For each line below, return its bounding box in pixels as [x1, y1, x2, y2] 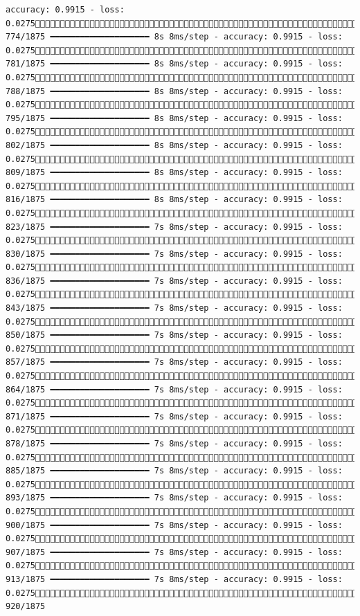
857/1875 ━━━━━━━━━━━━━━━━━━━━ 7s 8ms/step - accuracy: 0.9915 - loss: [6, 357, 343, 368]
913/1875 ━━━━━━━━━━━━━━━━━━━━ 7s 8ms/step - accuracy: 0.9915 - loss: [6, 574, 343, 584]
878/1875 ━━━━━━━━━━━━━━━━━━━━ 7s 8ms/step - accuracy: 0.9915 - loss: [6, 439, 343, 449]
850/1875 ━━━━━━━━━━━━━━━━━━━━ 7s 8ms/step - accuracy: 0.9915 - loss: [6, 330, 343, 341]
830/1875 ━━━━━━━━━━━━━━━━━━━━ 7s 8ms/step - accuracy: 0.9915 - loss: [6, 248, 343, 259]
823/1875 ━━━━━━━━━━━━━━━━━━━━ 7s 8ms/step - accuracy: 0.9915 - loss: [6, 221, 343, 232]
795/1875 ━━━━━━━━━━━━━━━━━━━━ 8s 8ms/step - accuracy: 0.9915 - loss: [6, 113, 343, 123]
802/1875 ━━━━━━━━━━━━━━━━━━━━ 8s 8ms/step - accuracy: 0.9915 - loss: [6, 140, 343, 150]
